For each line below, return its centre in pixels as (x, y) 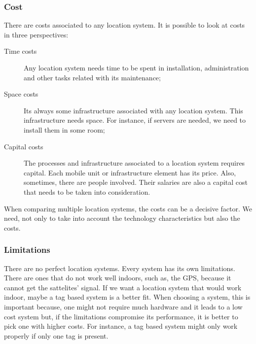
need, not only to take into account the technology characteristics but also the (122, 218)
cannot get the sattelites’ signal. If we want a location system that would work (123, 287)
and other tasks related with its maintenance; (92, 77)
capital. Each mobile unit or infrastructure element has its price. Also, (130, 172)
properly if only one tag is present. (56, 335)
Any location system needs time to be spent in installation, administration (136, 68)
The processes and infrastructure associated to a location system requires (134, 163)
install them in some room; (64, 129)
